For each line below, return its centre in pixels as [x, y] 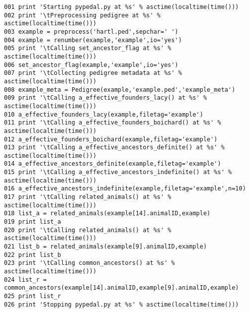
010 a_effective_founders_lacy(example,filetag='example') [104, 114]
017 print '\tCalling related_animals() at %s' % [88, 197]
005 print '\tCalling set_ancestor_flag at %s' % [88, 48]
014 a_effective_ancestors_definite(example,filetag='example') [113, 164]
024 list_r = [25, 280]
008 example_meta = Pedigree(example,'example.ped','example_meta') [120, 90]
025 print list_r [33, 296]
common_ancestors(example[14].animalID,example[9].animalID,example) [122, 288]
